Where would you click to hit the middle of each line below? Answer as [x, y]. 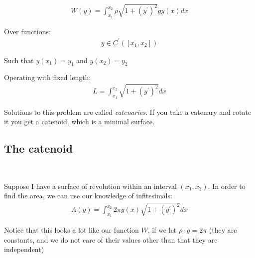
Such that [19, 60]
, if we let [162, 230]
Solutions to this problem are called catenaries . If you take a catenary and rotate [128, 112]
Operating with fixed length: [48, 77]
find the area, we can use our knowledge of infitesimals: [88, 196]
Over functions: [27, 31]
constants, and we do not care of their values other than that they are [111, 239]
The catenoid [38, 148]
